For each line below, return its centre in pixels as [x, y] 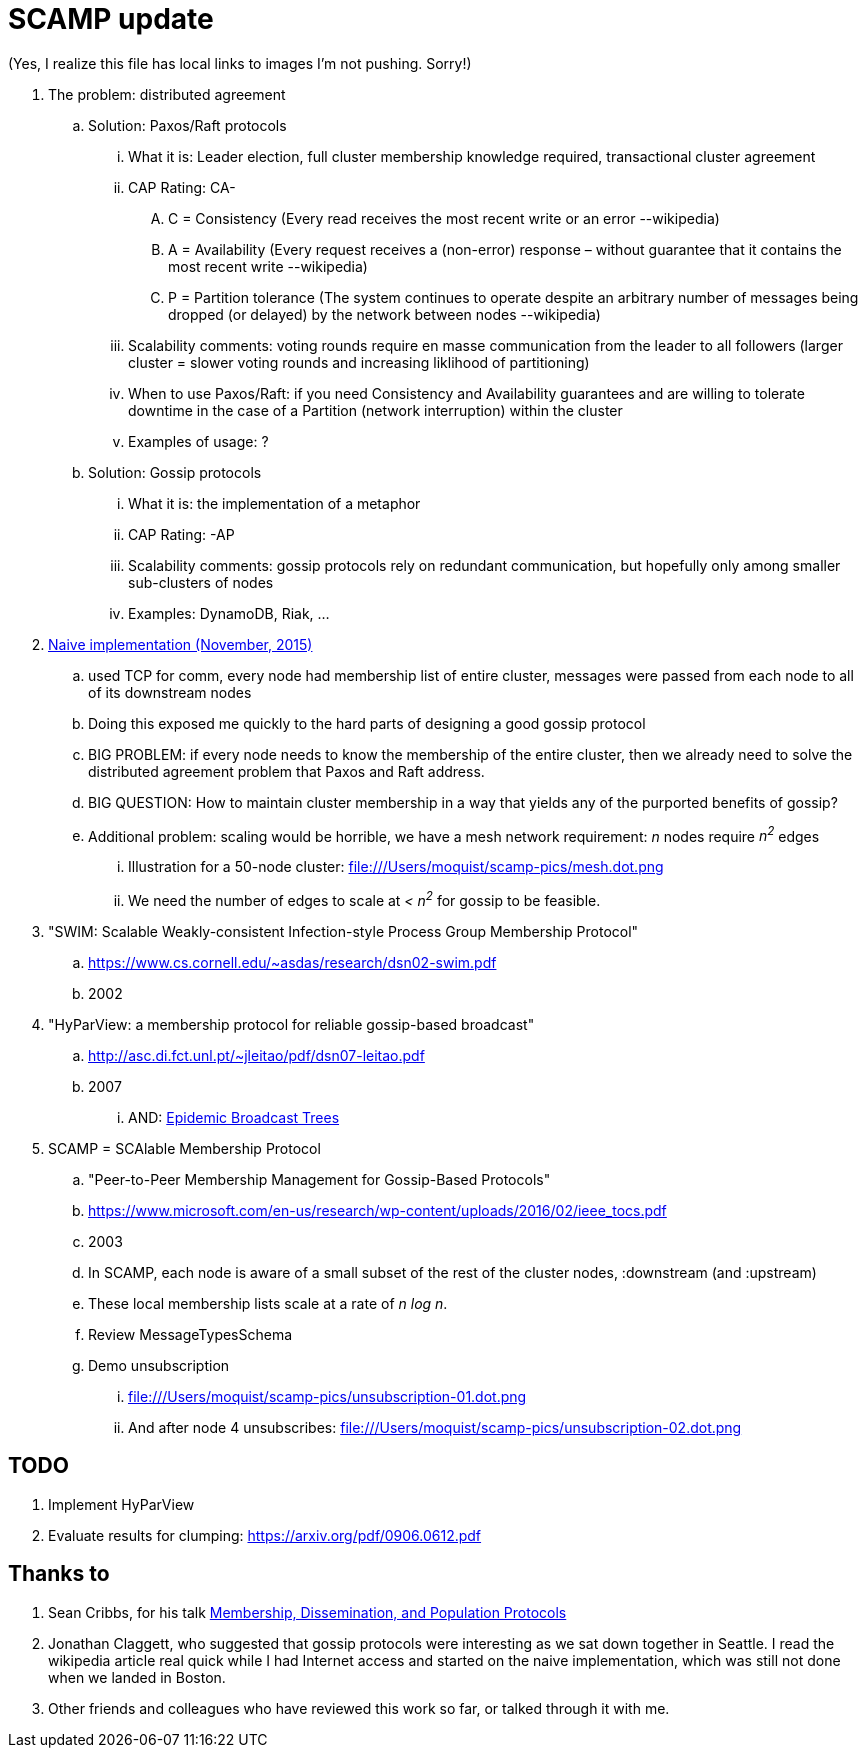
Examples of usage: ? [198, 441]
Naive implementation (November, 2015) [180, 644]
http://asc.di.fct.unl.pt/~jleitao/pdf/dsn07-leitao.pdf [256, 1056]
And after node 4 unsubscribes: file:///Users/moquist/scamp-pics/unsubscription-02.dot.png [435, 1428]
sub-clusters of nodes [201, 582]
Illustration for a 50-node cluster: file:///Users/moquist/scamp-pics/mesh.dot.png [396, 867]
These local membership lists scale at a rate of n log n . [268, 1304]
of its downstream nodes [170, 692]
